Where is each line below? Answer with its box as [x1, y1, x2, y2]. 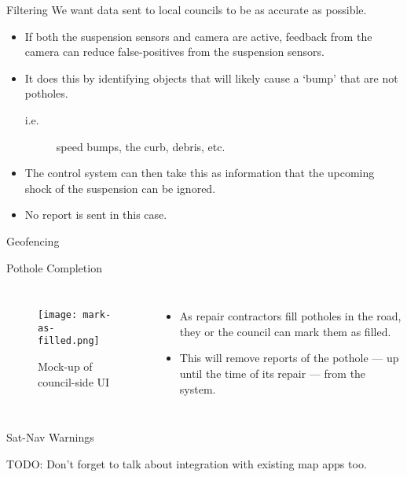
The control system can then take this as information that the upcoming [24, 165, 375, 181]
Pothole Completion [6, 259, 102, 275]
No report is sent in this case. [24, 206, 167, 223]
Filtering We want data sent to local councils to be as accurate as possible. [6, 2, 367, 17]
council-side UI [38, 373, 110, 390]
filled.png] [38, 335, 100, 347]
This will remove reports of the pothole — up [179, 349, 399, 366]
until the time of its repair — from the [179, 364, 366, 381]
